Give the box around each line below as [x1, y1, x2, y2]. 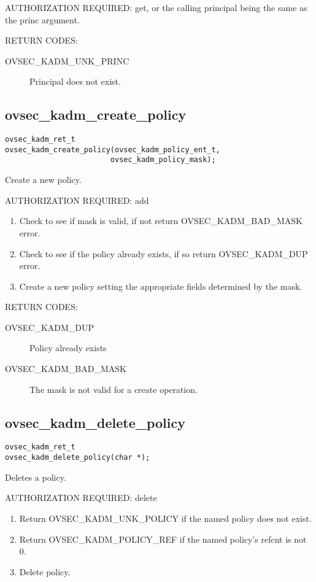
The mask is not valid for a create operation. [29, 382, 198, 395]
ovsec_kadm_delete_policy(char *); [5, 453, 150, 462]
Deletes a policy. [5, 470, 66, 483]
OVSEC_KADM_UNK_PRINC [5, 54, 129, 67]
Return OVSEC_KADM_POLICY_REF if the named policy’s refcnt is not [19, 532, 307, 545]
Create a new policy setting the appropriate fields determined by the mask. [19, 279, 303, 292]
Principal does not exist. [29, 75, 121, 88]
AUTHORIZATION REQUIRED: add [5, 193, 149, 206]
